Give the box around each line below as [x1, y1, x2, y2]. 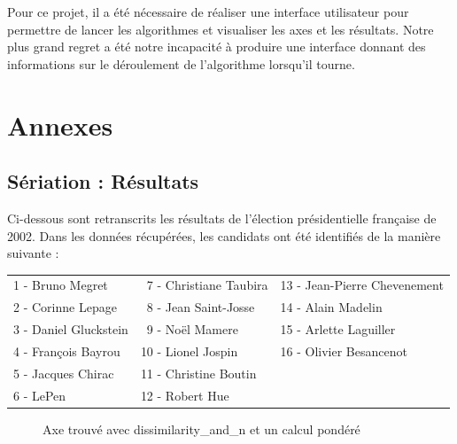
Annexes [7, 106, 113, 143]
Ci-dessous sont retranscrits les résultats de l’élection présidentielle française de [7, 208, 437, 227]
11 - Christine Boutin [140, 363, 257, 382]
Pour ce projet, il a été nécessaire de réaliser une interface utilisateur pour [7, 3, 409, 20]
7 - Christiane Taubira [146, 276, 268, 294]
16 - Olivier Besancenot [280, 342, 407, 361]
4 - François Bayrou [13, 342, 120, 361]
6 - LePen [13, 386, 66, 404]
